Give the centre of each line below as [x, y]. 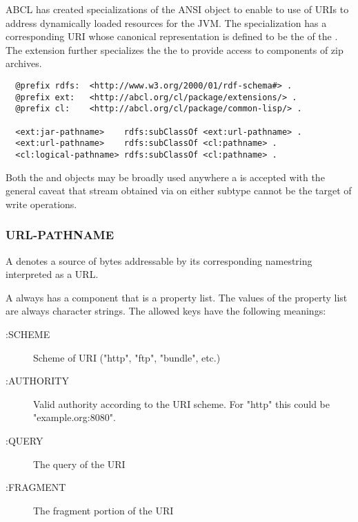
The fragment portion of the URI [103, 510]
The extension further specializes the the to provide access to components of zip [175, 49]
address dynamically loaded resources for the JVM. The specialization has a [166, 22]
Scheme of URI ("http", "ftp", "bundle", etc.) [127, 357]
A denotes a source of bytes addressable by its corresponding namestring [159, 260]
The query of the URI [79, 464]
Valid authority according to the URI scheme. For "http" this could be [181, 403]
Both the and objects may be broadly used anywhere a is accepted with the [165, 177]
